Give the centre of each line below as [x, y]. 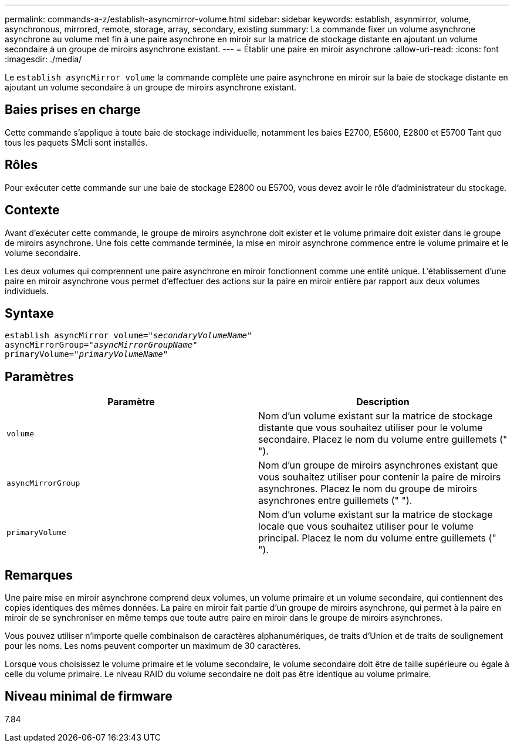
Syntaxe [29, 313]
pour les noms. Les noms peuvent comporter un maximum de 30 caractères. [153, 646]
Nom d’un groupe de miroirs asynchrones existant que [378, 465]
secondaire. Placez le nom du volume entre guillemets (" [383, 440]
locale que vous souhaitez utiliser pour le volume [366, 526]
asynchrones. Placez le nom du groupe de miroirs [368, 489]
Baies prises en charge [73, 110]
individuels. [27, 291]
